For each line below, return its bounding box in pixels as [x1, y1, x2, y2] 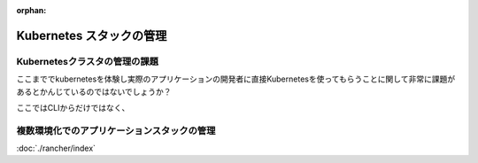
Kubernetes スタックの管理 [16, 27, 167, 43]
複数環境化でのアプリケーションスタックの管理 [16, 124, 216, 136]
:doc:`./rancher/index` [16, 143, 96, 154]
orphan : [16, 5, 47, 15]
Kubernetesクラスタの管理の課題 [16, 55, 159, 67]
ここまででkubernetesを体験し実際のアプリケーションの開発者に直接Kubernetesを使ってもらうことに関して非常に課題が [16, 74, 456, 84]
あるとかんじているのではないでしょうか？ [16, 86, 172, 97]
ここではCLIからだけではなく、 [16, 102, 130, 113]
